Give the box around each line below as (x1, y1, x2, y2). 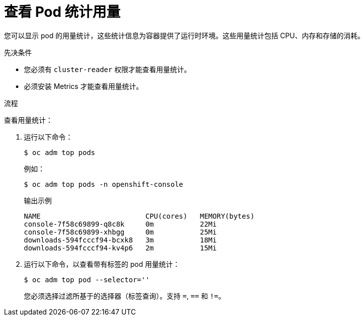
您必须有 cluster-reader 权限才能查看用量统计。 (24, 65, 191, 74)
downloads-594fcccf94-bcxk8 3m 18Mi (24, 236, 217, 244)
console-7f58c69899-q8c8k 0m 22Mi (24, 220, 217, 228)
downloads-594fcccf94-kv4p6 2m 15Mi (24, 243, 217, 252)
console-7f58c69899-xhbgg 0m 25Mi (24, 228, 217, 236)
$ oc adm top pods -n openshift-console (24, 180, 183, 188)
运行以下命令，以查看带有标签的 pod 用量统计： (24, 259, 180, 268)
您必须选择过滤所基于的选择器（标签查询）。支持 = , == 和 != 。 (24, 291, 225, 300)
